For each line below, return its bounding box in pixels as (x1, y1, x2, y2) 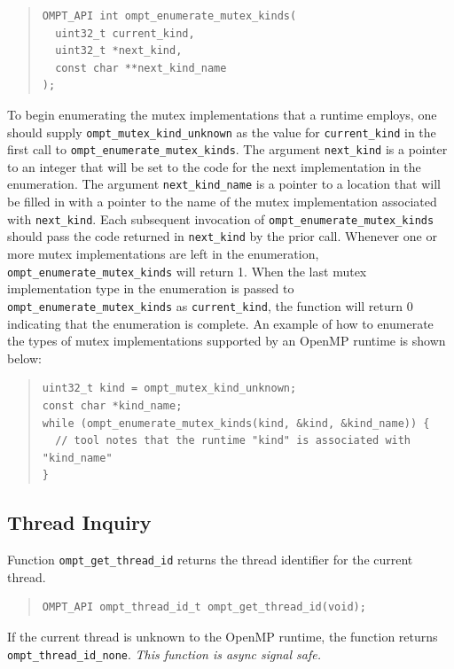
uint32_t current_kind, (55, 27, 195, 40)
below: (7, 348, 42, 367)
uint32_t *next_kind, (55, 44, 183, 58)
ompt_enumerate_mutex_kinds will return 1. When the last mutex (7, 261, 367, 280)
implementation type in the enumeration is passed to (7, 279, 294, 298)
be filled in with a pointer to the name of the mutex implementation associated (7, 192, 437, 211)
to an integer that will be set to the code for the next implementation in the (7, 157, 421, 175)
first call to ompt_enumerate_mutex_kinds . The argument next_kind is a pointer (7, 140, 448, 159)
